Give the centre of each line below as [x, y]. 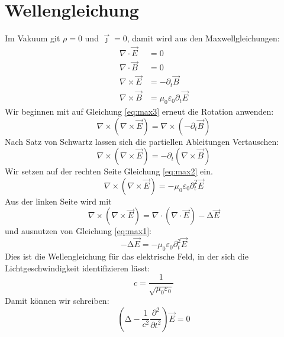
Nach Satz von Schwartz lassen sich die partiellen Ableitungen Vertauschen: [142, 141]
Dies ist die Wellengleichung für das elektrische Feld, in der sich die [127, 256]
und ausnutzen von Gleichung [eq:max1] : [78, 231]
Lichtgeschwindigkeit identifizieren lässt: [78, 268]
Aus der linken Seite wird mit [58, 201]
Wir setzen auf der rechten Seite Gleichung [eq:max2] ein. [109, 171]
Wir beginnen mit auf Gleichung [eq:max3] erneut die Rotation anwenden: [139, 111]
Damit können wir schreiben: [57, 300]
